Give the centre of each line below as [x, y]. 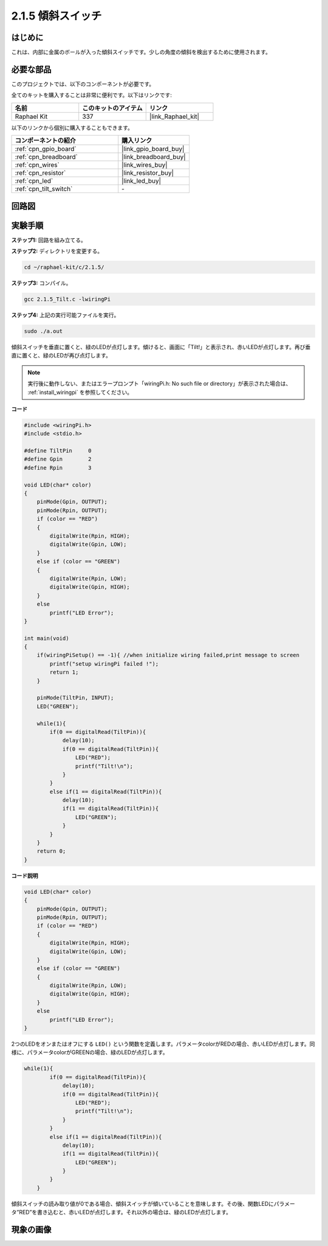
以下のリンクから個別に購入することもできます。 [72, 127]
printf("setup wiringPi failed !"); [104, 663]
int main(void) [46, 638]
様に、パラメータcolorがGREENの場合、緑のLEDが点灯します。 [90, 1052]
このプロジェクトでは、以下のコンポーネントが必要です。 [83, 84]
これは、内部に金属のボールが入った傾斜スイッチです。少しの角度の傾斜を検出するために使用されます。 [141, 52]
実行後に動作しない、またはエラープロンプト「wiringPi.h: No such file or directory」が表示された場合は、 [159, 384]
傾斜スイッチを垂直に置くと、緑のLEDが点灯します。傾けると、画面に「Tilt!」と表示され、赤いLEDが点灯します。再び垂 [161, 347]
